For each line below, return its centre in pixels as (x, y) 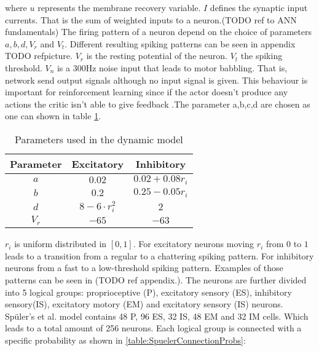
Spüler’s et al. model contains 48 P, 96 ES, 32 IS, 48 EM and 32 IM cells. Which (157, 316)
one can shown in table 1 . (53, 116)
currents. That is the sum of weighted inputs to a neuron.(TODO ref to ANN (151, 19)
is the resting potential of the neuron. (157, 56)
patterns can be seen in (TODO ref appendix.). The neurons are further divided (156, 280)
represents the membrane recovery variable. (119, 7)
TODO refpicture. (39, 56)
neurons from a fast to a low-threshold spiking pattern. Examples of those (144, 268)
